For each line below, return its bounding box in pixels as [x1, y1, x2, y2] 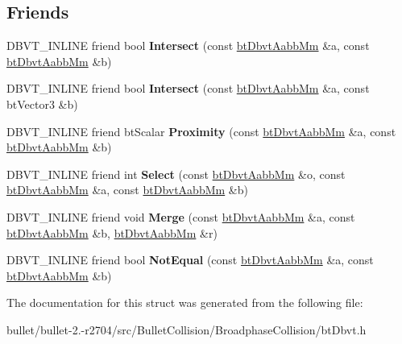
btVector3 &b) [6, 95, 78, 112]
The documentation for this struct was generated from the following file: [6, 294, 363, 311]
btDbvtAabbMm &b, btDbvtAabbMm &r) [6, 224, 218, 241]
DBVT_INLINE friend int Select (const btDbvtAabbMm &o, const [6, 165, 346, 182]
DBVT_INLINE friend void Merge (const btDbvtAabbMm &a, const [6, 208, 355, 225]
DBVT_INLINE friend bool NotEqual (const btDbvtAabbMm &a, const [6, 251, 374, 268]
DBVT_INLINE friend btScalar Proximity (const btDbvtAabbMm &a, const [6, 122, 396, 139]
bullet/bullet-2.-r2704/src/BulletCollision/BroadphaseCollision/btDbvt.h [6, 321, 367, 338]
